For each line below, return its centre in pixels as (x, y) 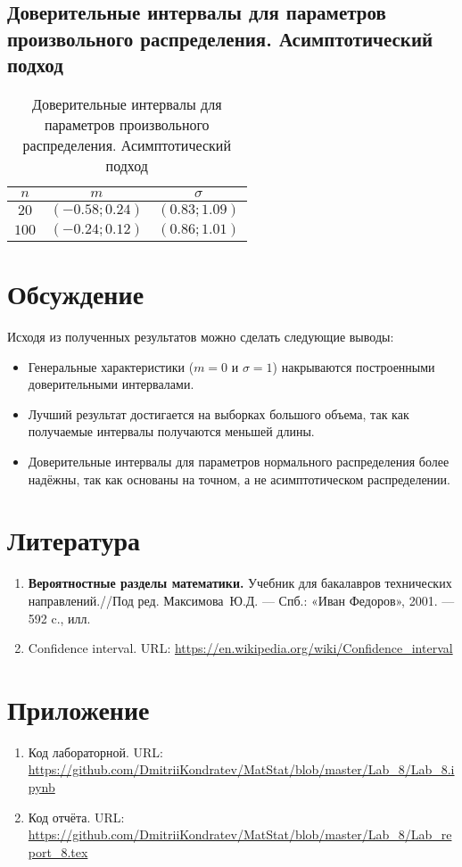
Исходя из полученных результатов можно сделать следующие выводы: (201, 337)
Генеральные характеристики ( (111, 366)
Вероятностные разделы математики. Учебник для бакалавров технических (240, 583)
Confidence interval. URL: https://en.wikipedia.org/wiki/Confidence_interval (240, 648)
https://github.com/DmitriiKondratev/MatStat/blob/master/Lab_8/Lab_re (240, 834)
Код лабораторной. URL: (95, 751)
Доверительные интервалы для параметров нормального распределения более (239, 462)
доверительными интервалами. (111, 384)
